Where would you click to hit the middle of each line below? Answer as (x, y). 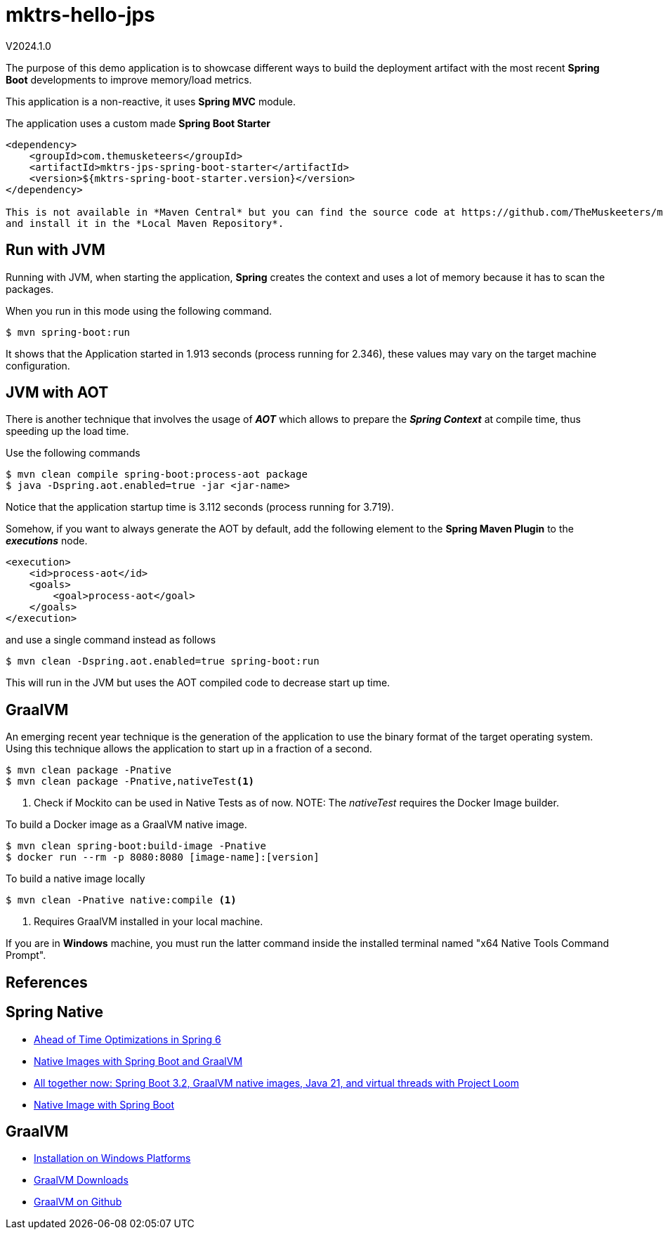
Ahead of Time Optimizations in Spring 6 (127, 1039)
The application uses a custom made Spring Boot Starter (138, 123)
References (47, 982)
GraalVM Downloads (81, 1180)
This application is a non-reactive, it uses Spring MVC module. (151, 101)
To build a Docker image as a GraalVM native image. (126, 825)
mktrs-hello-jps (80, 15)
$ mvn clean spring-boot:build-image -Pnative (136, 846)
